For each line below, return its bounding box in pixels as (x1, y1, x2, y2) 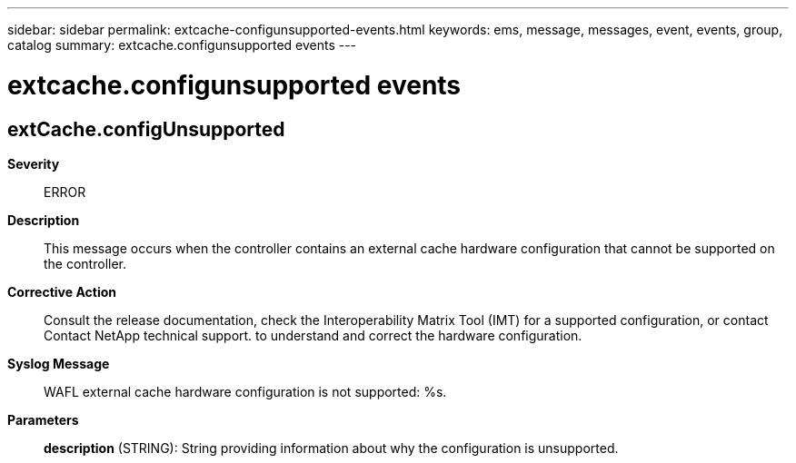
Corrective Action (7, 283, 116, 300)
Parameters (7, 411, 79, 428)
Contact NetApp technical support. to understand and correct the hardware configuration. (44, 327, 582, 343)
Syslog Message (7, 355, 110, 371)
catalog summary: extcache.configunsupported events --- (7, 37, 357, 53)
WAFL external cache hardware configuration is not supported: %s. (44, 383, 447, 399)
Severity (7, 155, 60, 172)
